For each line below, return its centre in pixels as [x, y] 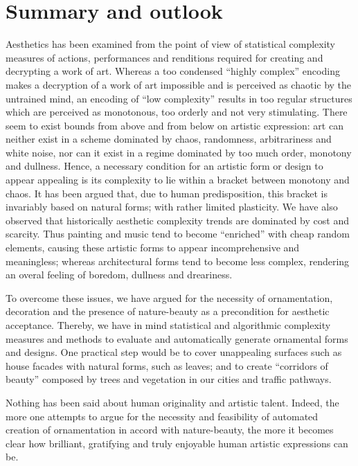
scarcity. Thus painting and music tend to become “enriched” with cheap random [178, 234]
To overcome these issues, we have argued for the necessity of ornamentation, [169, 297]
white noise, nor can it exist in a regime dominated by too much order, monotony [179, 152]
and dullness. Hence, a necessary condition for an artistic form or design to [164, 166]
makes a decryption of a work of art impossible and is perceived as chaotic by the [179, 84]
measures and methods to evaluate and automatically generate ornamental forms [177, 338]
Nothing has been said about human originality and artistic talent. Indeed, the [172, 402]
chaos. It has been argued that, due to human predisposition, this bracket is [167, 193]
